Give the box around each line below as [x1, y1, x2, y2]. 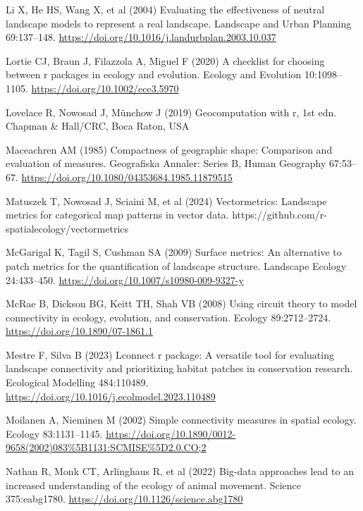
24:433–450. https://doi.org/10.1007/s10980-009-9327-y [6, 272, 244, 287]
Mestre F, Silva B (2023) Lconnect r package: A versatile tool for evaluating [6, 347, 334, 362]
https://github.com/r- [232, 207, 327, 222]
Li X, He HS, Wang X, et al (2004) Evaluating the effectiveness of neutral [6, 2, 325, 16]
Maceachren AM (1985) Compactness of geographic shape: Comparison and [6, 142, 333, 156]
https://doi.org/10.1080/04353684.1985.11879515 [21, 169, 233, 184]
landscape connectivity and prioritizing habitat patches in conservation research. [6, 361, 353, 376]
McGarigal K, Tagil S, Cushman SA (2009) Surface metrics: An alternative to [6, 245, 342, 259]
